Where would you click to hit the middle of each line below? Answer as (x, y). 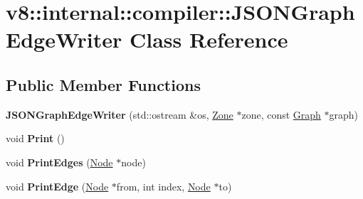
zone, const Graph (281, 114)
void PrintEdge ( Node (57, 186)
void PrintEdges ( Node (59, 162)
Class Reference (209, 39)
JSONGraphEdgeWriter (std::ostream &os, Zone (120, 114)
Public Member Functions (103, 84)
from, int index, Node (163, 186)
